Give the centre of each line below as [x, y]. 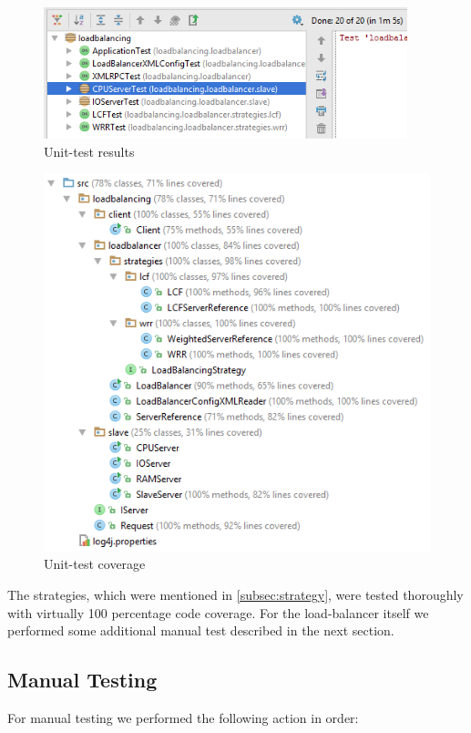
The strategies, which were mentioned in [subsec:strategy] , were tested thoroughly [235, 594]
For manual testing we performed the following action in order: [183, 717]
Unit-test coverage [95, 564]
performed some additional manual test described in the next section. [201, 630]
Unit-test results [89, 151]
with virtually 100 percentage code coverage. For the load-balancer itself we [218, 612]
